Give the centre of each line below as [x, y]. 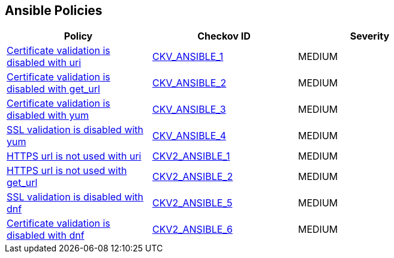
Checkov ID [224, 36]
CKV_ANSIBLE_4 [189, 136]
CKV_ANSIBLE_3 [189, 109]
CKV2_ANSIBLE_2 [193, 177]
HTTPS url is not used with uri [74, 156]
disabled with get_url [53, 89]
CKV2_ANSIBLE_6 [192, 229]
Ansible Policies [54, 10]
